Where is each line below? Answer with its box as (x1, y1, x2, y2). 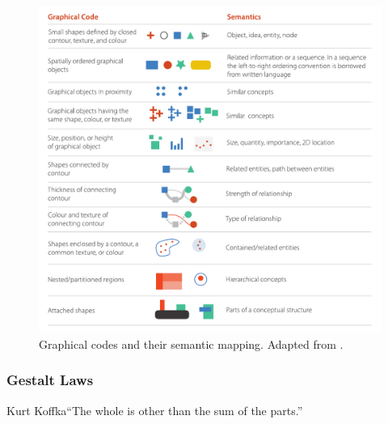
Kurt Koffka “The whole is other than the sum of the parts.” (6, 401, 303, 418)
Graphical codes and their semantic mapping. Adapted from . (39, 335, 344, 352)
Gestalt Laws (6, 370, 94, 390)
